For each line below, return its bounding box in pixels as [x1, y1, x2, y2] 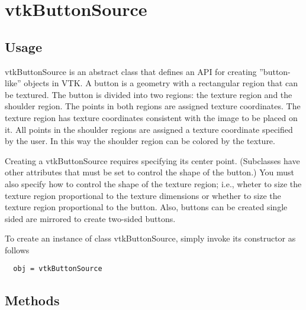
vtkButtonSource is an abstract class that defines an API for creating [5, 65, 257, 77]
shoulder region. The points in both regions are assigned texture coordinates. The [5, 100, 301, 112]
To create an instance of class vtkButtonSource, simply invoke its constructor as [5, 232, 296, 244]
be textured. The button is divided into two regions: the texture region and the [5, 88, 292, 100]
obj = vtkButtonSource [13, 265, 102, 273]
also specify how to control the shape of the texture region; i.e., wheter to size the [5, 177, 302, 190]
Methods [5, 291, 60, 309]
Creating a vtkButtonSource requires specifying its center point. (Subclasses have [5, 154, 300, 167]
